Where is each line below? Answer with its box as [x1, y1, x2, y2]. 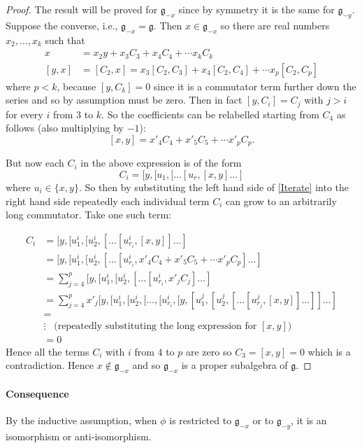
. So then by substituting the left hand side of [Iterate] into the [78, 179, 349, 194]
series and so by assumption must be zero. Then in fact [6, 92, 242, 107]
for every [6, 106, 43, 121]
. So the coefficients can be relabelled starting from [101, 106, 319, 121]
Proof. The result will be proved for [6, 2, 158, 16]
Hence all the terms [6, 344, 89, 358]
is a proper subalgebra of [181, 358, 288, 372]
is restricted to [169, 412, 232, 427]
